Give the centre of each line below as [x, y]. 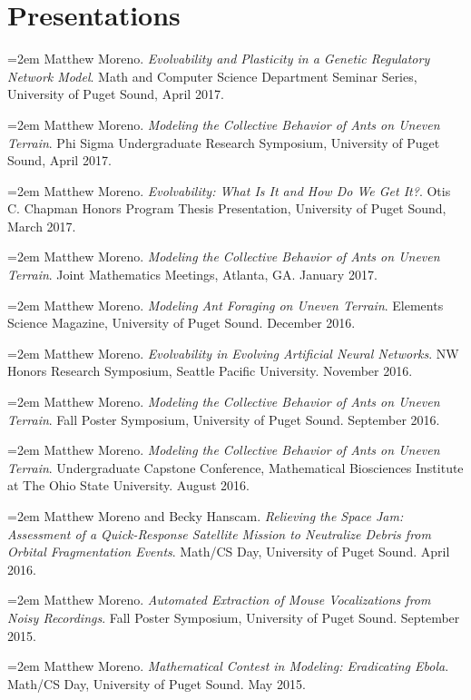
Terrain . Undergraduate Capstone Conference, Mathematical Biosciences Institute [235, 467]
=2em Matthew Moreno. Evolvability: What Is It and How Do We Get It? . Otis [229, 190]
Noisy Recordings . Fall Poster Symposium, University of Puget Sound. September [234, 617]
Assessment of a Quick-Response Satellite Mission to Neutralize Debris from [219, 533]
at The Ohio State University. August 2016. [128, 485]
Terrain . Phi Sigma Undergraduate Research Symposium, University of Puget [224, 142]
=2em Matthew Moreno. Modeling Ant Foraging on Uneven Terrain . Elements [226, 305]
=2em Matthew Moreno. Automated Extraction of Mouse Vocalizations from [219, 600]
